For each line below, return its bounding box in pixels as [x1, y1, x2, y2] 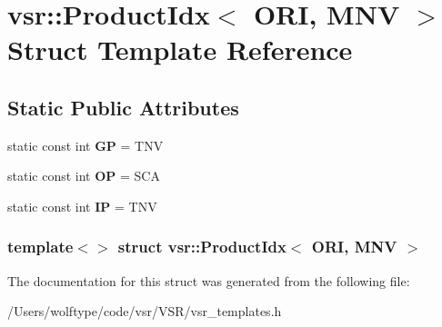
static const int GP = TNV [7, 135, 164, 154]
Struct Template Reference [7, 31, 353, 68]
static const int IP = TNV [7, 196, 157, 215]
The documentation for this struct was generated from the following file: [7, 271, 410, 290]
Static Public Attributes [7, 93, 239, 121]
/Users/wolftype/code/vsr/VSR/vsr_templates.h [7, 302, 282, 321]
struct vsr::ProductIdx [117, 235, 286, 258]
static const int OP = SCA [7, 166, 160, 185]
